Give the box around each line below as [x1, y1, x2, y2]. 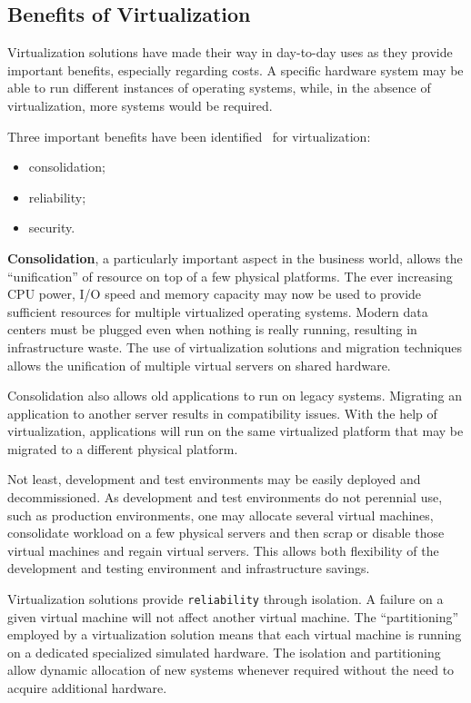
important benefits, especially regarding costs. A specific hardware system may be [7, 60, 464, 79]
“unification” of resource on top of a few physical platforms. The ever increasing [7, 266, 453, 285]
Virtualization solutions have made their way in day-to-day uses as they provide [7, 43, 453, 62]
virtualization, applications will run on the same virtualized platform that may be [7, 421, 464, 441]
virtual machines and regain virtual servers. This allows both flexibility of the [7, 540, 439, 559]
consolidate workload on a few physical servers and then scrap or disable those [7, 523, 445, 542]
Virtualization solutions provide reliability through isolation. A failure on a [7, 589, 444, 609]
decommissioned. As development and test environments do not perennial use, [7, 488, 443, 507]
